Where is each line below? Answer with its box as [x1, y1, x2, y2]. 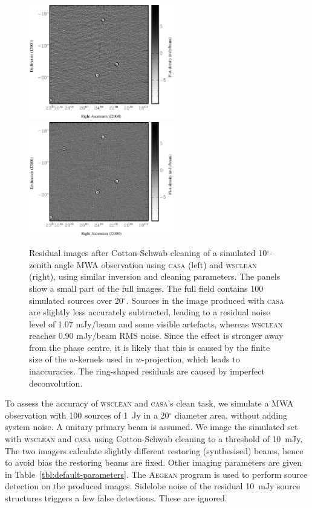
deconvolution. [29, 376, 83, 389]
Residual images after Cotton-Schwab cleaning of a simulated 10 [29, 246, 267, 259]
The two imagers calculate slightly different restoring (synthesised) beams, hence [5, 444, 304, 457]
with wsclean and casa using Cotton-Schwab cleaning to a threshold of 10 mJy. [5, 432, 303, 445]
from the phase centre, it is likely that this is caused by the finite [29, 341, 270, 353]
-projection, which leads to [141, 353, 240, 365]
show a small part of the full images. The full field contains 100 [29, 281, 264, 294]
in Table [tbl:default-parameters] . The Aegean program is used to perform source [5, 468, 308, 480]
